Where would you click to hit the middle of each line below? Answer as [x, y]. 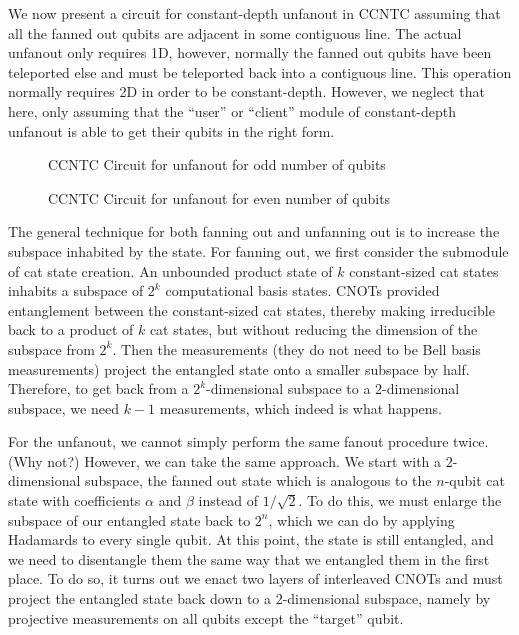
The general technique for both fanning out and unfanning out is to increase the [254, 231]
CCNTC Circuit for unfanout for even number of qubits [219, 197]
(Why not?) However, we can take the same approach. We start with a [225, 460]
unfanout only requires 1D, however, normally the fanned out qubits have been [250, 52]
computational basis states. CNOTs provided [302, 290]
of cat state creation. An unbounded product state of [170, 270]
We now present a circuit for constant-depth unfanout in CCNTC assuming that [254, 13]
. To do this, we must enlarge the [400, 500]
